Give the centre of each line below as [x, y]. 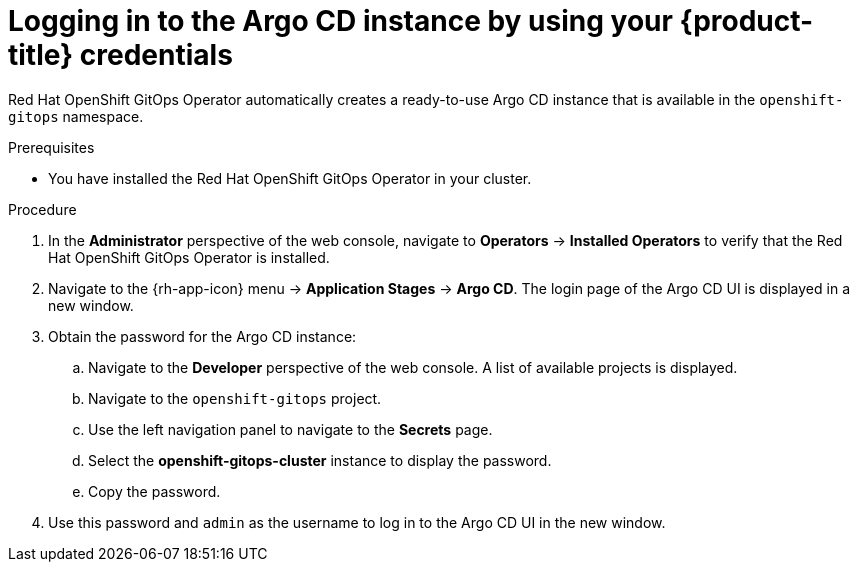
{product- [746, 21]
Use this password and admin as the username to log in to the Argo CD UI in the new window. [357, 522]
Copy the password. [154, 491]
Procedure [42, 209]
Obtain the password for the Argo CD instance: [202, 336]
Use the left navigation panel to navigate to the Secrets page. [290, 429]
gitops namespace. [76, 116]
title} [41, 55]
